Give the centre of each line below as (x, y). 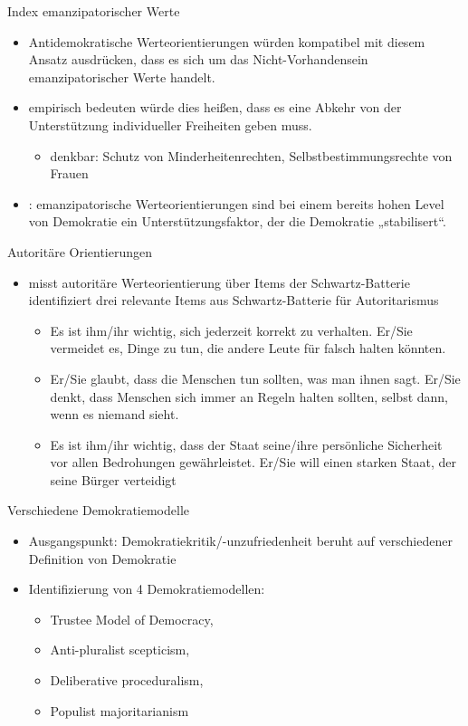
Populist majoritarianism (119, 710)
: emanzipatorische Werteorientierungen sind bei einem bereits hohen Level (236, 203)
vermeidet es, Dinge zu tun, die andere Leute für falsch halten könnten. (248, 348)
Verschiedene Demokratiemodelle (98, 510)
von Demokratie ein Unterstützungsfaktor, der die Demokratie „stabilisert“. (237, 221)
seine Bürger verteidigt (113, 479)
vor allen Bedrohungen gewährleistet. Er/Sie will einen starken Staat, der (253, 462)
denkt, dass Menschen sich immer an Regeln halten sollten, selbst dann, (249, 396)
